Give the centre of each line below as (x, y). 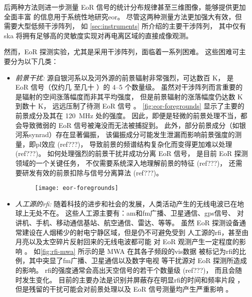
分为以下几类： (34, 61)
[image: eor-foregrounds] (76, 188)
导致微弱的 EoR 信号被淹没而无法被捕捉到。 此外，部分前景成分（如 (131, 125)
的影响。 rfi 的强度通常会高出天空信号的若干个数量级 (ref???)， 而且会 (125, 270)
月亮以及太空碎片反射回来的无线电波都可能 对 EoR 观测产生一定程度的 (127, 242)
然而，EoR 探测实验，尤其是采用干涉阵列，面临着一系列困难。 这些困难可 (122, 52)
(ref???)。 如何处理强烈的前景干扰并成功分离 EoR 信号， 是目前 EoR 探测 (132, 153)
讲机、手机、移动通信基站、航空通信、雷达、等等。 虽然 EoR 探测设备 (127, 222)
